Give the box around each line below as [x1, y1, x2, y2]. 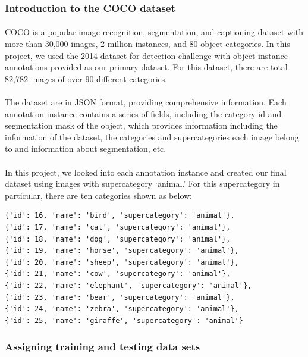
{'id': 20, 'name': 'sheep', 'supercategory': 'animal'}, [5, 258, 239, 267]
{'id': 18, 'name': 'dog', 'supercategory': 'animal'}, [5, 234, 231, 243]
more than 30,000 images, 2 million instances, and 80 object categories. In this [5, 37, 290, 50]
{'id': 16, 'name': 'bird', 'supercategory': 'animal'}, [5, 211, 235, 220]
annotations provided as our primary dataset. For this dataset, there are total [5, 61, 288, 73]
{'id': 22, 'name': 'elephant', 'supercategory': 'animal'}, [5, 281, 252, 290]
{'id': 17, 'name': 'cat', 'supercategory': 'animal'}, [5, 223, 231, 231]
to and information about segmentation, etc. [5, 142, 166, 155]
